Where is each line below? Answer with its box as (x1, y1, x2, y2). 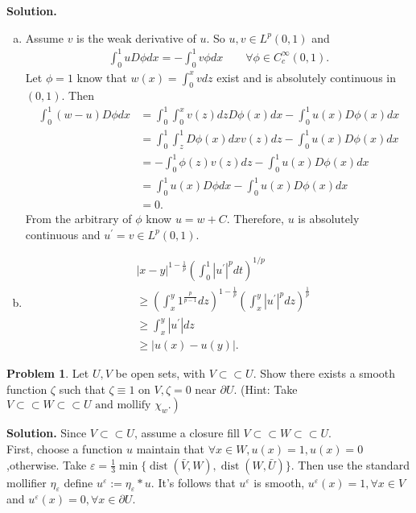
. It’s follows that (150, 474, 236, 490)
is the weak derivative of (76, 29, 196, 46)
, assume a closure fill (134, 424, 240, 441)
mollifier (6, 474, 47, 490)
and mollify (95, 399, 151, 412)
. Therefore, (226, 210, 284, 227)
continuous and (25, 225, 101, 242)
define (64, 474, 93, 490)
